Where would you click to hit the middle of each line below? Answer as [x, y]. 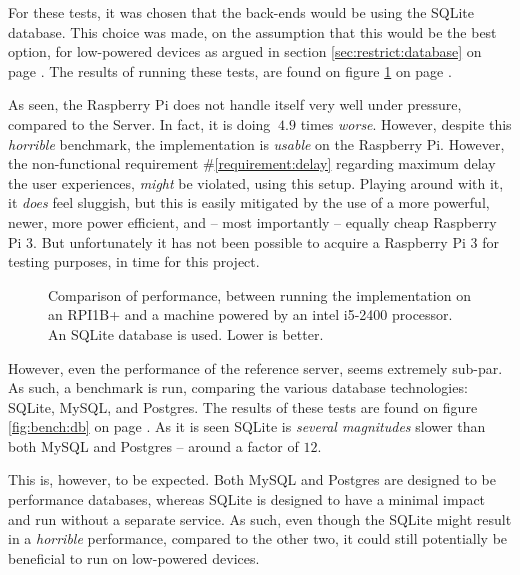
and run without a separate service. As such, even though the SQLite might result [260, 518]
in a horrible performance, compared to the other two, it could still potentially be [258, 538]
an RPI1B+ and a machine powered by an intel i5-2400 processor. [250, 314]
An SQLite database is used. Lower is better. [186, 333]
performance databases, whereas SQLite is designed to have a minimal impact [247, 499]
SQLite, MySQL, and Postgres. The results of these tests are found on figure [243, 406]
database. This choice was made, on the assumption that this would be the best [252, 31]
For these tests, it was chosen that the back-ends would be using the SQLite [241, 12]
